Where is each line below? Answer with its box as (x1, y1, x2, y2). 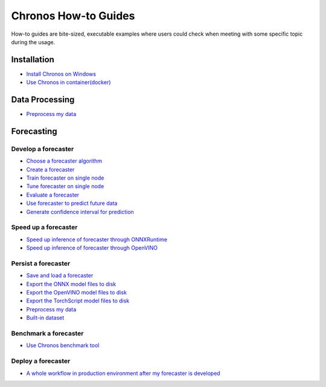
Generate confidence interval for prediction (26, 208, 134, 215)
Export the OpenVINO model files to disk (26, 289, 127, 296)
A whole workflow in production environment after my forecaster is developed (26, 369, 220, 377)
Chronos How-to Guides (11, 9, 135, 22)
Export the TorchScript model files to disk (26, 297, 130, 305)
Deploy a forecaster (11, 357, 71, 365)
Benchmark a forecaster (11, 330, 84, 338)
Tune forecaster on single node (26, 183, 104, 190)
